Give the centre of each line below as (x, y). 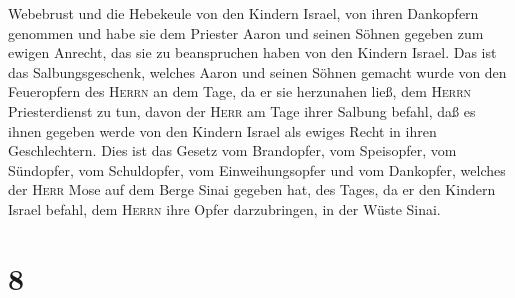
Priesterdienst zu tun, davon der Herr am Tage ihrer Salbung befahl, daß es (242, 110)
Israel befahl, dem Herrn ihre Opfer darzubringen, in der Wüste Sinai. (224, 208)
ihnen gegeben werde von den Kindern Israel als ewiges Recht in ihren (222, 130)
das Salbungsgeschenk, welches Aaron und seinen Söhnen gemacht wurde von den (257, 71)
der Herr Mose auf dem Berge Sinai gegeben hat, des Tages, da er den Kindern (252, 189)
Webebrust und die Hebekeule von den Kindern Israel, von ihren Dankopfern (243, 13)
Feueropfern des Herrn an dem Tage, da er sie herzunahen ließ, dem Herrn (239, 91)
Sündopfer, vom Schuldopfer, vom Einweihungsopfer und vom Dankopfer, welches (257, 169)
